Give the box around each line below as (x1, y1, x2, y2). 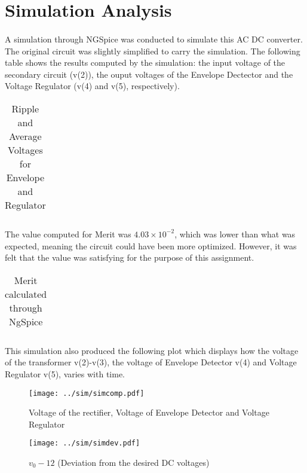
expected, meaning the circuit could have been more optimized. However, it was (5, 239, 297, 252)
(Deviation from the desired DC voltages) (57, 456, 210, 468)
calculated (5, 286, 47, 301)
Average (9, 129, 42, 143)
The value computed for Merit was (5, 227, 131, 240)
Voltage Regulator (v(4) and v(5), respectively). (5, 80, 180, 92)
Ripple (11, 101, 39, 115)
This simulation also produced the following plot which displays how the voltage (5, 344, 299, 356)
